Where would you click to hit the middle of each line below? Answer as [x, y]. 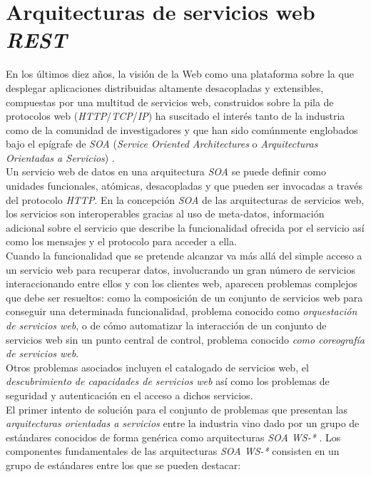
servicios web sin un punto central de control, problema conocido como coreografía [185, 339]
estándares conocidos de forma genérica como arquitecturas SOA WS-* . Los [173, 437]
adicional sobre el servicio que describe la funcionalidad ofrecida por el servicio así [185, 227]
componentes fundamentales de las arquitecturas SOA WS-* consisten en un [173, 451]
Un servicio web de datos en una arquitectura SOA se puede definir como [166, 171]
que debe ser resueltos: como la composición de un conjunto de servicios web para [184, 297]
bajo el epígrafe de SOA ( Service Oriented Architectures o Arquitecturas [162, 144]
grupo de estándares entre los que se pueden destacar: [123, 465]
